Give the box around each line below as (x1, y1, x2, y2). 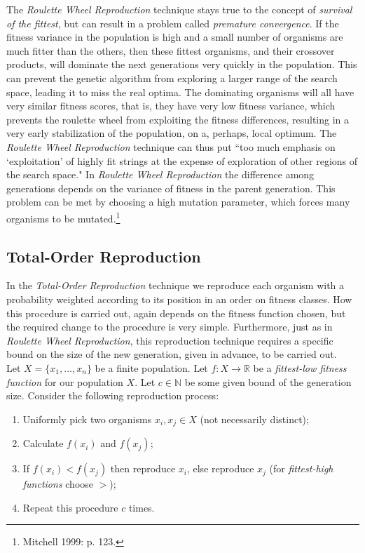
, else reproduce (186, 461, 254, 476)
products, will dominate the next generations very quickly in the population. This (6, 57, 357, 72)
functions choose (22, 477, 94, 491)
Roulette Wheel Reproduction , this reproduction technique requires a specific (6, 333, 333, 347)
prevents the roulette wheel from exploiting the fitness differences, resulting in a (6, 112, 350, 126)
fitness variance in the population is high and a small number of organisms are (6, 29, 343, 44)
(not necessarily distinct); (200, 411, 309, 426)
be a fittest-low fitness (253, 360, 347, 375)
